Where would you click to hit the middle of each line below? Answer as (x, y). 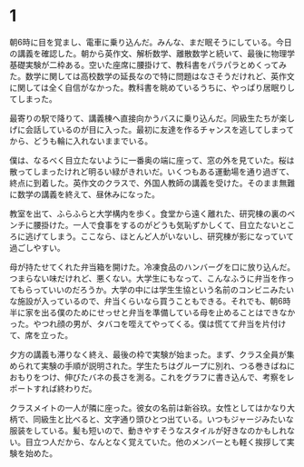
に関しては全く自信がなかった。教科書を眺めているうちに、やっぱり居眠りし (152, 87)
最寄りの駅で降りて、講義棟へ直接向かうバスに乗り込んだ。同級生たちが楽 (148, 118)
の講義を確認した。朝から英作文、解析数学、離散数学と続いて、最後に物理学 (152, 53)
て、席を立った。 (41, 335)
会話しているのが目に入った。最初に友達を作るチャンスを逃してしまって (160, 129)
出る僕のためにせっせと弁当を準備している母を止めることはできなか (168, 312)
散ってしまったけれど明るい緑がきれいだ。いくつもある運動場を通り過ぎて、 (152, 171)
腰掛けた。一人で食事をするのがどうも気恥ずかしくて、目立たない (156, 224)
